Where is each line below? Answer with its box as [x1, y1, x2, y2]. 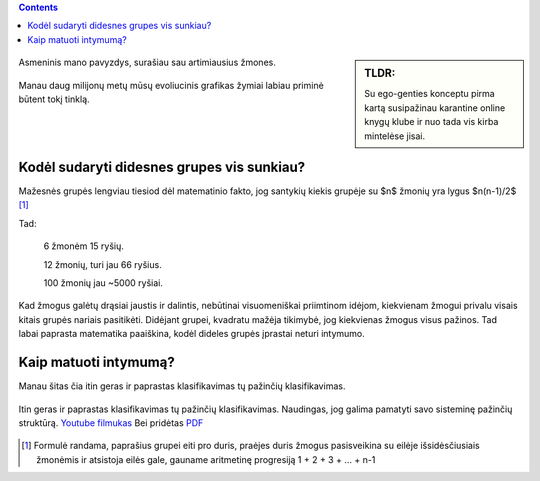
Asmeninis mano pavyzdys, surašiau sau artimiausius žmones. [18, 56, 277, 69]
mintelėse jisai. [364, 130, 426, 142]
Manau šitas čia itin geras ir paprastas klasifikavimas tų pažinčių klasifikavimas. [18, 380, 346, 392]
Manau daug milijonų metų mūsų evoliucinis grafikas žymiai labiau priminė [18, 79, 324, 91]
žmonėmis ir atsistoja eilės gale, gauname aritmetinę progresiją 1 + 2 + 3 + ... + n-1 [36, 453, 376, 465]
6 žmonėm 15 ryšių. [43, 240, 125, 252]
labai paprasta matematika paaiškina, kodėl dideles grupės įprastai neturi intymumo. [18, 328, 365, 340]
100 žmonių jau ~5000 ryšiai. [43, 277, 164, 289]
